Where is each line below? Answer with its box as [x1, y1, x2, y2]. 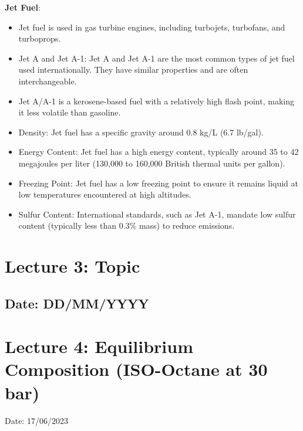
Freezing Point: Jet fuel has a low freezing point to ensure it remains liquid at [18, 177, 298, 189]
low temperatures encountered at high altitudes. [18, 188, 191, 201]
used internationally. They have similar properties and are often [18, 63, 248, 76]
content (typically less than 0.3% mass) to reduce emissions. [18, 219, 235, 232]
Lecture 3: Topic [5, 254, 140, 278]
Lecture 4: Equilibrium [5, 334, 194, 358]
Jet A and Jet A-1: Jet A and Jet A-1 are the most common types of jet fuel [18, 52, 295, 64]
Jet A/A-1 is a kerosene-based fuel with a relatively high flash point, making [18, 94, 294, 107]
